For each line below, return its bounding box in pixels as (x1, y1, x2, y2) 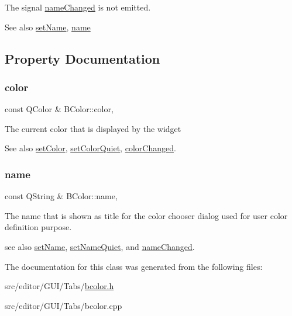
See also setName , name (5, 20, 91, 33)
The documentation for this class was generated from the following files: (5, 260, 263, 272)
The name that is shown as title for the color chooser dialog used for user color (5, 209, 288, 221)
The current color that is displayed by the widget (5, 122, 181, 134)
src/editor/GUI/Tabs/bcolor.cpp (5, 299, 122, 311)
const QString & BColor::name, (5, 190, 118, 202)
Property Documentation (5, 49, 160, 67)
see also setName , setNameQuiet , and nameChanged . (5, 240, 195, 252)
